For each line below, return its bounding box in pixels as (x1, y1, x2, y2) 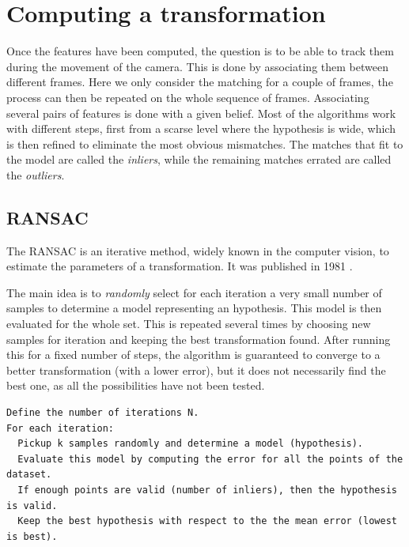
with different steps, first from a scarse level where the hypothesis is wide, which (6, 120, 396, 137)
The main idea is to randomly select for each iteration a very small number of (6, 284, 382, 300)
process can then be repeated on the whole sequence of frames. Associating (6, 89, 369, 105)
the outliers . (6, 166, 65, 183)
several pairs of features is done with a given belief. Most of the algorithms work (6, 104, 396, 121)
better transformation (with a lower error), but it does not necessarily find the (6, 361, 386, 378)
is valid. (6, 500, 58, 511)
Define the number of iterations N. (6, 407, 199, 419)
